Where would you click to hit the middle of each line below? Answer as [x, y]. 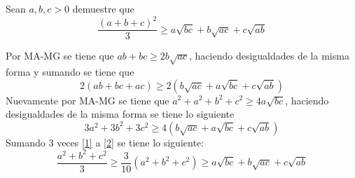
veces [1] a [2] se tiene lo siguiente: [130, 142]
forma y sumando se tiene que [70, 71]
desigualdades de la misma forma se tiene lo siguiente [120, 114]
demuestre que [103, 8]
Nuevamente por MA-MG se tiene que [88, 100]
